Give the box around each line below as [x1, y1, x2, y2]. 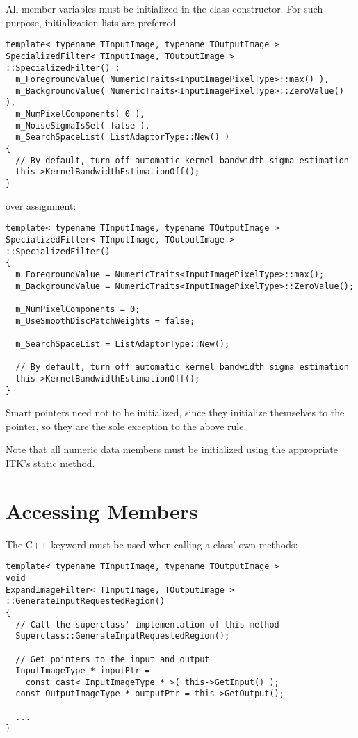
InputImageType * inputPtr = [15, 666, 150, 676]
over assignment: [6, 198, 76, 213]
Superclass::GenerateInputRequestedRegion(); [15, 631, 230, 641]
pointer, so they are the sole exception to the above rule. [6, 418, 247, 433]
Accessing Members [6, 496, 198, 525]
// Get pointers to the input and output [15, 654, 210, 664]
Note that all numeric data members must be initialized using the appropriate [6, 442, 338, 457]
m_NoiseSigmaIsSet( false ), [15, 120, 150, 131]
